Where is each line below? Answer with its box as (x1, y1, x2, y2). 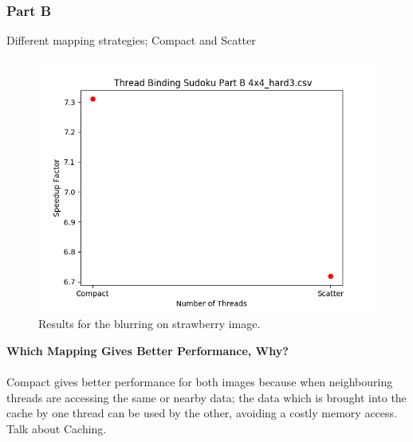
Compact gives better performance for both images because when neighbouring (6, 374, 393, 390)
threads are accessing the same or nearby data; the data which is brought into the (6, 389, 407, 405)
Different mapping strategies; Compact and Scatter (6, 32, 256, 49)
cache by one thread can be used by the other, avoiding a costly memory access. (6, 405, 397, 421)
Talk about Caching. (6, 420, 107, 436)
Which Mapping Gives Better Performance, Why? (6, 342, 289, 358)
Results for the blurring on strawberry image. (38, 315, 261, 332)
